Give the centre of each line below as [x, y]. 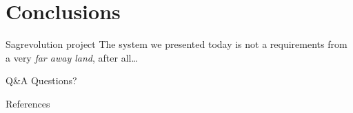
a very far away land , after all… [72, 57]
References [28, 103]
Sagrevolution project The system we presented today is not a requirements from [176, 44]
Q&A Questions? [41, 80]
